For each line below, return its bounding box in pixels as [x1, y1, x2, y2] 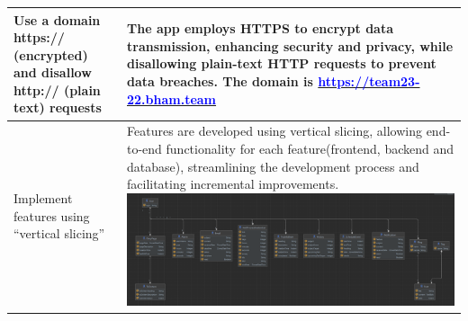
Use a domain [13, 10, 101, 29]
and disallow [13, 63, 92, 82]
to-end [127, 138, 162, 157]
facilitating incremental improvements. [127, 174, 339, 193]
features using [13, 206, 90, 225]
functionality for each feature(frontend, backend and [166, 138, 454, 157]
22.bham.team [127, 89, 217, 108]
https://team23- [318, 72, 420, 91]
